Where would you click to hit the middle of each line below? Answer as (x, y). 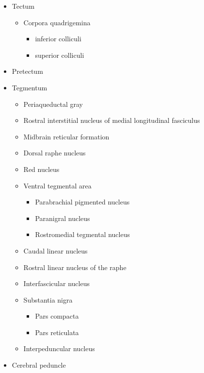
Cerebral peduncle (39, 365)
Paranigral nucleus (63, 218)
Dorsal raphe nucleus (55, 153)
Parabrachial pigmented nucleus (82, 202)
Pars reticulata (57, 332)
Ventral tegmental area (57, 185)
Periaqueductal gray (53, 104)
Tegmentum (30, 87)
